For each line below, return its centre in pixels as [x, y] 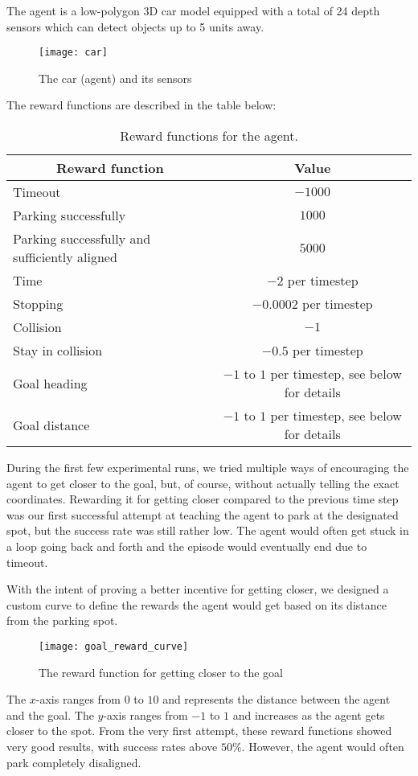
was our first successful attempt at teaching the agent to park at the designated [203, 514]
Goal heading [50, 383]
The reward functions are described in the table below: [141, 105]
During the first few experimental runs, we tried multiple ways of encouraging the [208, 468]
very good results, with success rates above [112, 746]
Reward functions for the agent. [209, 136]
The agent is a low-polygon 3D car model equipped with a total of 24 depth [193, 10]
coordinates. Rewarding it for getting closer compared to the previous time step [203, 499]
